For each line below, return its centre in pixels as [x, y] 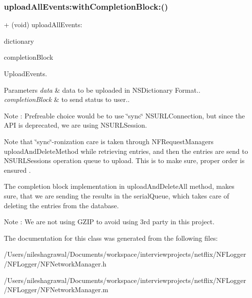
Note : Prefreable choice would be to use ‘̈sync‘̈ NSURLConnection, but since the [125, 115]
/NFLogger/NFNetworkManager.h [55, 263]
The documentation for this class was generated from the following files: [111, 238]
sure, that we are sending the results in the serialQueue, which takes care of [117, 195]
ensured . [17, 170]
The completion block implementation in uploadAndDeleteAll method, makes [119, 186]
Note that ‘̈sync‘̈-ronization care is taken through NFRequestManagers [109, 141]
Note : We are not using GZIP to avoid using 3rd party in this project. [109, 222]
